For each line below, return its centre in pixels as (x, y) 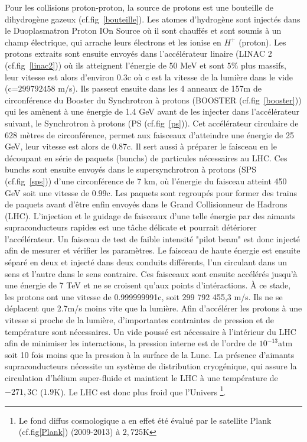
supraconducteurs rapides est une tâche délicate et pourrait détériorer (131, 227)
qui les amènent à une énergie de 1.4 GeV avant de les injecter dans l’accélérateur (152, 111)
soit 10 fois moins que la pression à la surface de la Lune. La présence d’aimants (150, 354)
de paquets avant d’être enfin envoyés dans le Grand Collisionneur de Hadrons (146, 204)
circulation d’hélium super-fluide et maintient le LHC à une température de (141, 378)
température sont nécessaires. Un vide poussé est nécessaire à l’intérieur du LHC (151, 331)
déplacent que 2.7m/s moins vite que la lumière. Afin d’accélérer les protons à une (153, 308)
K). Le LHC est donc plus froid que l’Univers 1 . (140, 391)
